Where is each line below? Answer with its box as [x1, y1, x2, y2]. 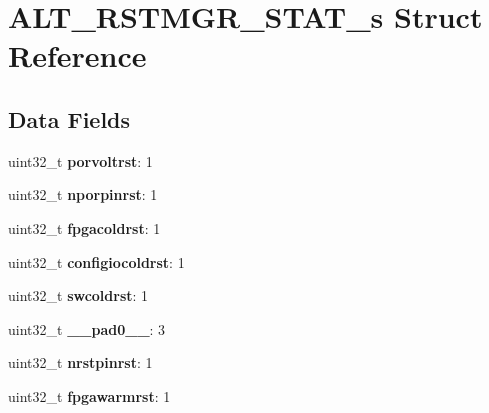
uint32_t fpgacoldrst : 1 [8, 217, 161, 238]
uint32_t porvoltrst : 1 [8, 150, 153, 171]
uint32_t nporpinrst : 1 [8, 184, 158, 205]
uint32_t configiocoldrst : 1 [8, 251, 185, 272]
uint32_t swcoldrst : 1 [8, 285, 149, 306]
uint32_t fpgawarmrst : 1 [8, 385, 171, 406]
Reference [8, 35, 147, 76]
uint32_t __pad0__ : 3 [8, 318, 166, 339]
